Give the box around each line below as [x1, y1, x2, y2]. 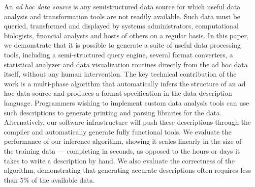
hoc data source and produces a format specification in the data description [4, 88, 232, 98]
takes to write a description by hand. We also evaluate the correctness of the [4, 155, 235, 165]
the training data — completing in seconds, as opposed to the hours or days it [4, 145, 240, 156]
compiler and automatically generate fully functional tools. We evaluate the [4, 126, 232, 136]
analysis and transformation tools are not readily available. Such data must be [4, 11, 241, 21]
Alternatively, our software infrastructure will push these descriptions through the [4, 117, 251, 127]
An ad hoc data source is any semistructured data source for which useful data [4, 1, 241, 11]
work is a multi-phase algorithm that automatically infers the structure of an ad [4, 78, 246, 88]
